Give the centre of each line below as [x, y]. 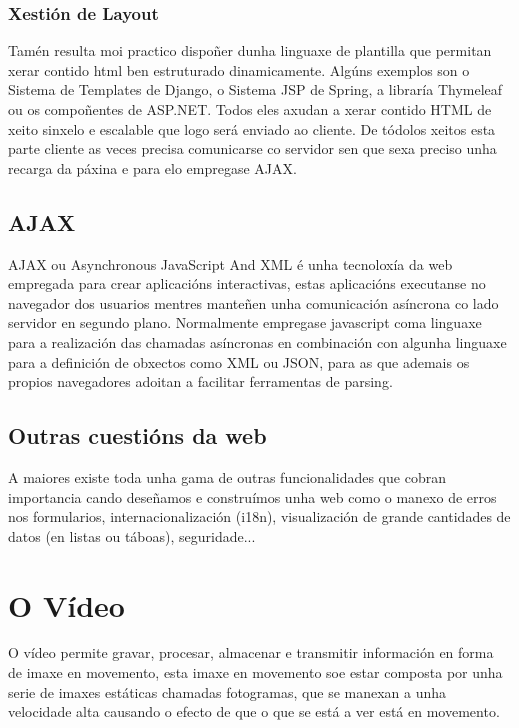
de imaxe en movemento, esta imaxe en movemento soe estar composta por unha [255, 672]
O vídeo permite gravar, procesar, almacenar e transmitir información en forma [251, 652]
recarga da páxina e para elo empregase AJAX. [152, 167]
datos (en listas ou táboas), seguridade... [132, 535]
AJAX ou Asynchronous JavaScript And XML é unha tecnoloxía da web [230, 263]
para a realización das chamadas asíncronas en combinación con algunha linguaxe [257, 341]
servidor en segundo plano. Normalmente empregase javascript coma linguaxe [245, 322]
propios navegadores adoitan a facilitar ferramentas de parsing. [200, 381]
